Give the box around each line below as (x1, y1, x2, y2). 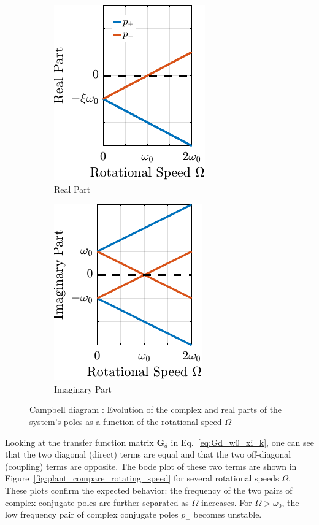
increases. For (201, 496, 252, 508)
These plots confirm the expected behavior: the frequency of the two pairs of (5, 483, 293, 496)
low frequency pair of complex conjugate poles (5, 508, 179, 521)
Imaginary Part (54, 382, 112, 395)
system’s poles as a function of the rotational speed (29, 415, 222, 427)
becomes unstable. (193, 508, 262, 521)
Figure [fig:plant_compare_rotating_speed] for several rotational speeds (5, 472, 279, 485)
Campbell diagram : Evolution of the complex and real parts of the (29, 403, 282, 416)
